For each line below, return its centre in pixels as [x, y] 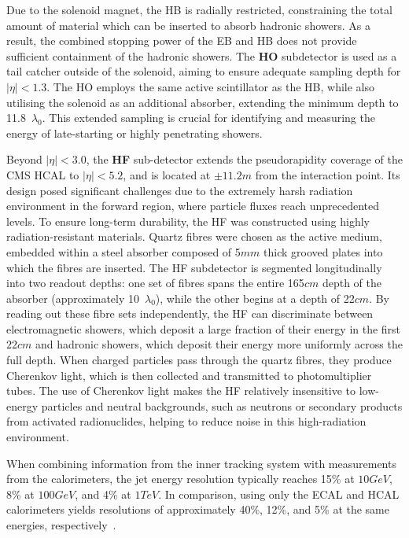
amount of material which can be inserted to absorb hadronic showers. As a [188, 25]
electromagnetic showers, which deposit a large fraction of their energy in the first [204, 328]
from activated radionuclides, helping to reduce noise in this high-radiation [186, 421]
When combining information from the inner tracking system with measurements [201, 463]
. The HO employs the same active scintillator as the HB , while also [211, 86]
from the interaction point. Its [328, 174]
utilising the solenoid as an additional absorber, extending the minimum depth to [203, 102]
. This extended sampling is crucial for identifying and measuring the [208, 118]
